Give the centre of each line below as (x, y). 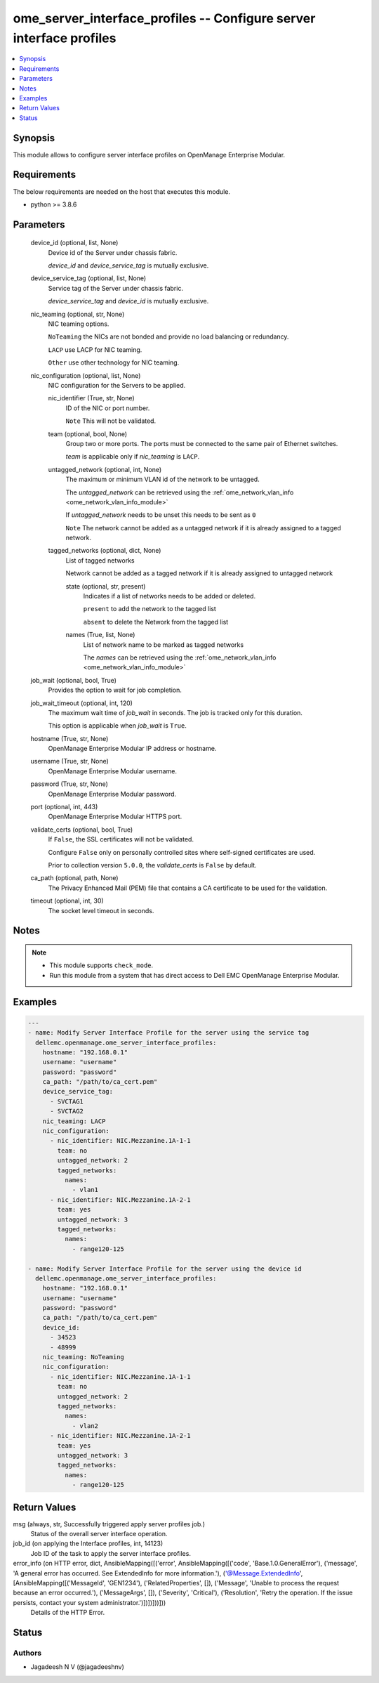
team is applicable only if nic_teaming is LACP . (133, 457)
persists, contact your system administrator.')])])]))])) (89, 1602)
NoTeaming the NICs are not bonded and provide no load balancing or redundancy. (168, 336)
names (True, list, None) (100, 635)
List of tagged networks (100, 560)
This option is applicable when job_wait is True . (118, 726)
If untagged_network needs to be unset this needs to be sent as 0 (161, 515)
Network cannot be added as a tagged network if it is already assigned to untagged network (199, 573)
